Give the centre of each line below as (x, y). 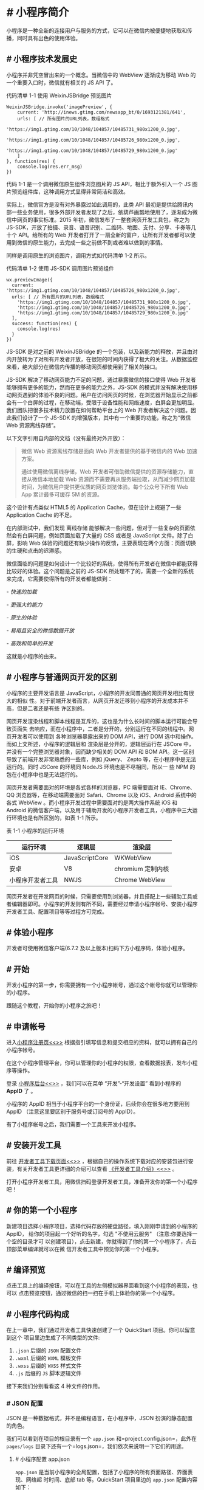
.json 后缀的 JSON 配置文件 (48, 1351)
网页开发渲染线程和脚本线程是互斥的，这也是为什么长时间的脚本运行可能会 (99, 721)
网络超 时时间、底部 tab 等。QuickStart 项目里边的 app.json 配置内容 (112, 1479)
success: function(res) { (45, 323)
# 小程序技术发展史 (42, 59)
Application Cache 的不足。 (41, 515)
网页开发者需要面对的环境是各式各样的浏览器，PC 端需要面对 (83, 787)
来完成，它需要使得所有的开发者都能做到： (59, 579)
